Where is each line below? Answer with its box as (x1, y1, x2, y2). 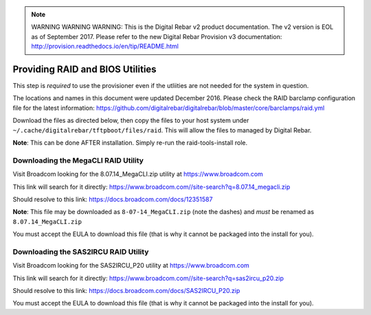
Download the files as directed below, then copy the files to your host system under (12, 117, 249, 125)
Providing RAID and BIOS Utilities (12, 63, 157, 75)
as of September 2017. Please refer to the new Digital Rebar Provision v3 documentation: (31, 32, 282, 40)
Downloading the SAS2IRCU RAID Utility (12, 247, 149, 257)
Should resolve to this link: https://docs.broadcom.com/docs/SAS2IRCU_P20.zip (12, 287, 240, 295)
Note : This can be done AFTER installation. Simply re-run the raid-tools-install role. (12, 139, 248, 147)
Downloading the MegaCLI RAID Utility (12, 155, 144, 165)
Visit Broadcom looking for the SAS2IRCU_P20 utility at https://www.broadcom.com (12, 261, 250, 270)
